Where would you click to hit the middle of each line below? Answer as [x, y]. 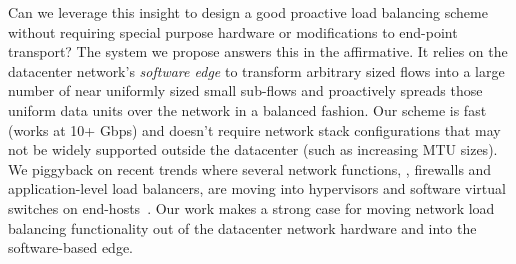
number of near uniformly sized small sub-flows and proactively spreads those [245, 90]
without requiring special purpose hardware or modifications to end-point [233, 31]
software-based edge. [71, 247]
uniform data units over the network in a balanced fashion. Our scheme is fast [247, 109]
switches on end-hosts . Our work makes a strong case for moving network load [251, 207]
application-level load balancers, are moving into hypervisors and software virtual [257, 188]
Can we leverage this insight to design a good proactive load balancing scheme [248, 12]
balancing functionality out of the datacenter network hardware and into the [242, 227]
